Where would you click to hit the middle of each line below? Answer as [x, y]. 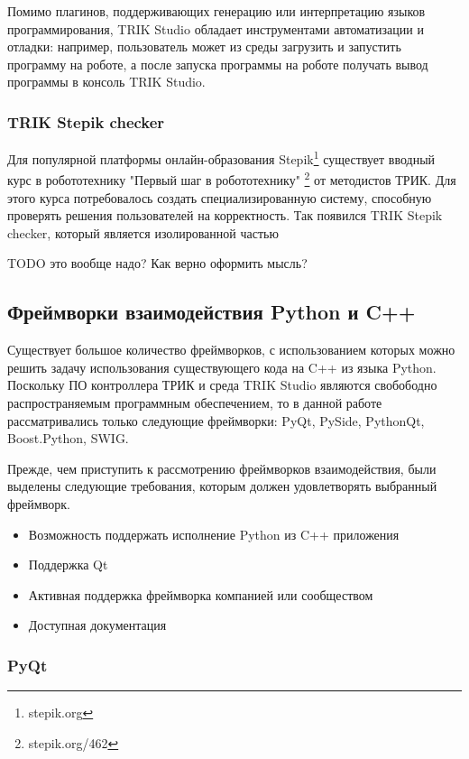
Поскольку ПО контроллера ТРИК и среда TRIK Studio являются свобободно [222, 385]
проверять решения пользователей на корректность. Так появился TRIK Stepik [225, 215]
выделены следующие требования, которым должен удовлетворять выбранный [222, 486]
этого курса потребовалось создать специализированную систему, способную [220, 197]
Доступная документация [97, 625]
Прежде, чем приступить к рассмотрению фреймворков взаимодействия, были [222, 468]
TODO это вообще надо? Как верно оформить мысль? [157, 263]
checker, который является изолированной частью [143, 232]
